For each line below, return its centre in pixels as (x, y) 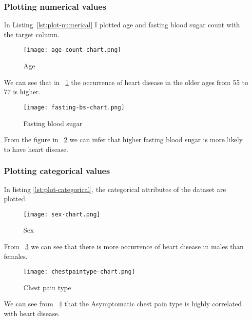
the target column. (32, 34)
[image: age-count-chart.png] (72, 50)
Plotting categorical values (57, 171)
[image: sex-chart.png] (62, 214)
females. (16, 256)
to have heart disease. (36, 149)
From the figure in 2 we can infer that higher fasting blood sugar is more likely (123, 139)
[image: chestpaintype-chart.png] (79, 272)
